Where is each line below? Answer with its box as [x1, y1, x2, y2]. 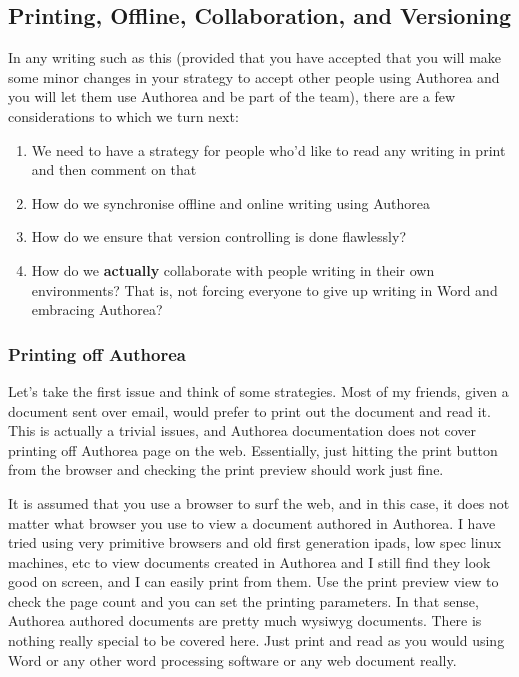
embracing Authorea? [31, 299, 163, 320]
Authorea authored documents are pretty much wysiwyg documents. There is [8, 610, 482, 631]
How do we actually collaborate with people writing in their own [31, 259, 435, 280]
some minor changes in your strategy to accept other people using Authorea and [8, 66, 500, 87]
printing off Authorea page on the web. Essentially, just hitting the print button [8, 439, 498, 460]
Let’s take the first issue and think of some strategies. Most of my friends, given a [8, 380, 509, 401]
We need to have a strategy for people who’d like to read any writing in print [31, 139, 506, 160]
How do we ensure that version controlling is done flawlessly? [31, 226, 406, 247]
